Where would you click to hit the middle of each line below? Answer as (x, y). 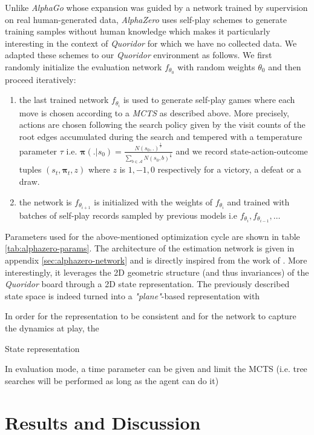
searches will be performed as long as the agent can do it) (112, 380)
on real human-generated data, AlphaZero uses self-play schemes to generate (146, 19)
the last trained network (64, 100)
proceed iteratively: (41, 79)
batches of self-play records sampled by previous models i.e (128, 215)
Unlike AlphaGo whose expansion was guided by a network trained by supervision (156, 7)
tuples (30, 169)
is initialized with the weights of (153, 201)
